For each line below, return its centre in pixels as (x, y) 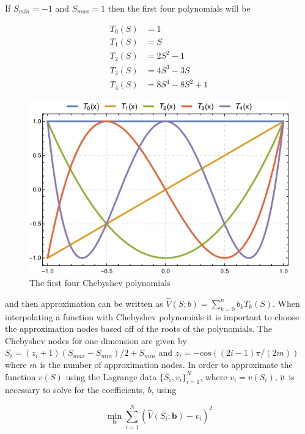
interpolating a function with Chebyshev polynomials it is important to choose (152, 316)
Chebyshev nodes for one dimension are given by (96, 340)
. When (286, 303)
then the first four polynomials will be (179, 8)
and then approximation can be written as (84, 303)
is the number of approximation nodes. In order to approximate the (166, 364)
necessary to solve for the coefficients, (75, 390)
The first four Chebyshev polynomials (100, 283)
